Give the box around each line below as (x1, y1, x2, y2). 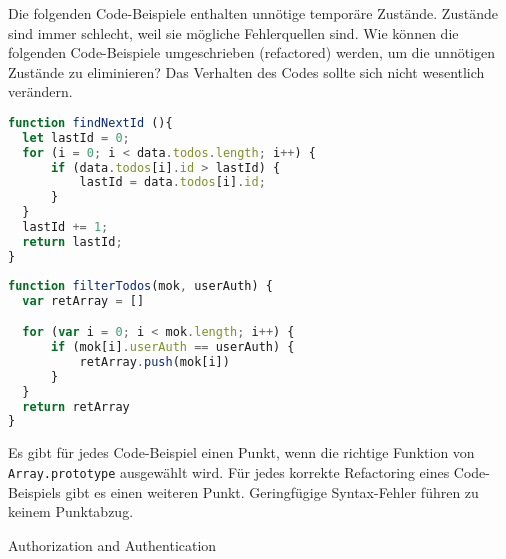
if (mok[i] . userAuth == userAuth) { (50, 340, 295, 354)
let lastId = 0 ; (22, 130, 130, 145)
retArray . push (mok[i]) (79, 354, 230, 369)
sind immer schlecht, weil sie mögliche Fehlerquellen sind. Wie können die (8, 22, 459, 43)
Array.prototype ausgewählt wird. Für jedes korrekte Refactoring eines (8, 461, 450, 482)
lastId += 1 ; (22, 220, 109, 235)
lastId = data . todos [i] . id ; (79, 175, 266, 190)
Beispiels (8, 481, 61, 502)
